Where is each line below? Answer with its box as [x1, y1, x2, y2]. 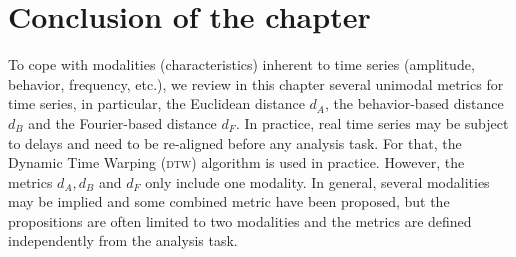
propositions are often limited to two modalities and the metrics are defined [8, 210, 472, 231]
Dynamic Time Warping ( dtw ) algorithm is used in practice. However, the [8, 152, 465, 173]
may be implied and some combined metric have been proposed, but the [8, 191, 450, 212]
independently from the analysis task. [8, 230, 238, 251]
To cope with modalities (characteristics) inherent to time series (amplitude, [8, 54, 475, 75]
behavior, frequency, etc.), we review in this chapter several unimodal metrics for [8, 73, 504, 94]
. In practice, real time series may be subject [235, 112, 509, 133]
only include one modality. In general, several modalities [145, 171, 490, 192]
